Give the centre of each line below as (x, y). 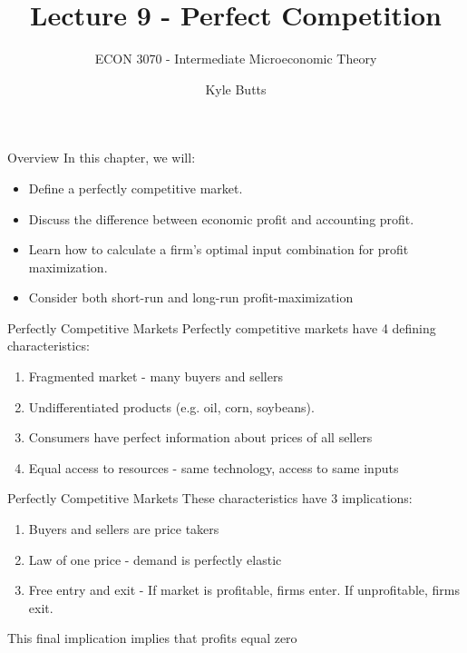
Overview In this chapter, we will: (102, 158)
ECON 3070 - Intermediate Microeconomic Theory (236, 59)
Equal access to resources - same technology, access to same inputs (214, 467)
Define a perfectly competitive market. (136, 188)
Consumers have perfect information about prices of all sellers (200, 437)
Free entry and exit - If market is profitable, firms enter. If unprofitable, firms (244, 590)
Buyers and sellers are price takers (124, 529)
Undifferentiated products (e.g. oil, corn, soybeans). (171, 406)
